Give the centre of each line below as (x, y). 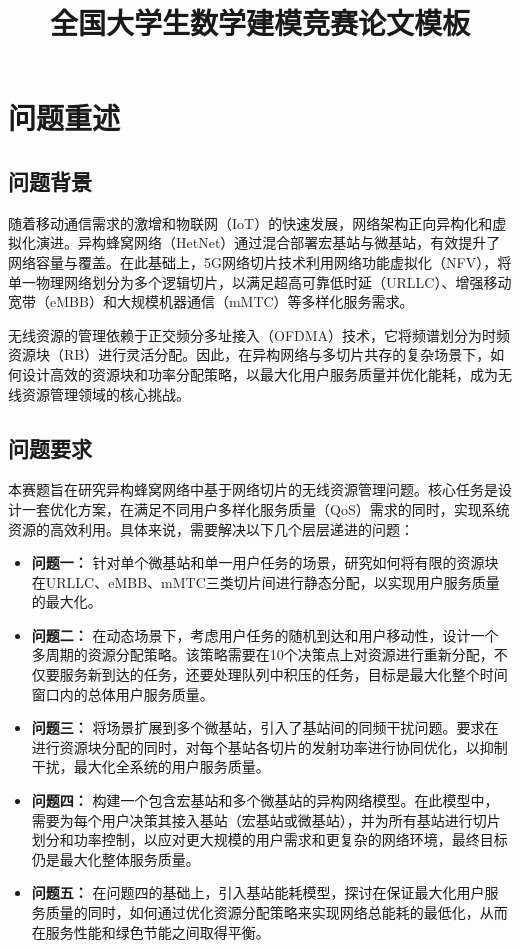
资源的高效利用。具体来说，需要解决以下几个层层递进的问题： (211, 528)
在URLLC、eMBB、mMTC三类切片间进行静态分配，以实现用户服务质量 (265, 581)
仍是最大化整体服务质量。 (115, 858)
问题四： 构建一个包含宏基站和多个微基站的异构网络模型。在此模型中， (265, 800)
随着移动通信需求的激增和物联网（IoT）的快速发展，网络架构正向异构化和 (250, 222)
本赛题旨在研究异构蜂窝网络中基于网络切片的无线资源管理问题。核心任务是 (253, 489)
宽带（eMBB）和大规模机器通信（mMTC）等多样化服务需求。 (211, 301)
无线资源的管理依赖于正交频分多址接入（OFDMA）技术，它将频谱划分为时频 (259, 334)
